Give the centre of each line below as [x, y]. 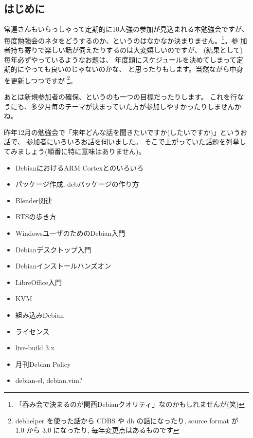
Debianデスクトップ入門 [53, 249]
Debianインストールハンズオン [63, 266]
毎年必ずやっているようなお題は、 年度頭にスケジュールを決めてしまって [120, 59]
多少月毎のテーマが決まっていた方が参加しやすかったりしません [133, 106]
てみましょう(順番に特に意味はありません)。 [75, 151]
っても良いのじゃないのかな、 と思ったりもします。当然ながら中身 [137, 69]
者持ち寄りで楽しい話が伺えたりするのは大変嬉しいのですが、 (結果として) [123, 50]
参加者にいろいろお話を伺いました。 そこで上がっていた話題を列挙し [136, 142]
